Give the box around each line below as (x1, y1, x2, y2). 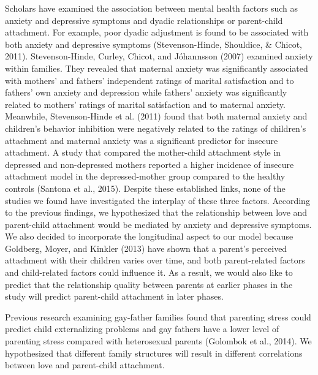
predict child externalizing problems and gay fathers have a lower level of (5, 322, 279, 335)
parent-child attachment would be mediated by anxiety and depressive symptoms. (5, 218, 312, 230)
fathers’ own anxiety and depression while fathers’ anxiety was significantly (5, 86, 287, 99)
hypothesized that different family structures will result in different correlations (5, 346, 303, 359)
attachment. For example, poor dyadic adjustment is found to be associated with (5, 26, 309, 39)
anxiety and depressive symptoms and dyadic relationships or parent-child (5, 13, 283, 26)
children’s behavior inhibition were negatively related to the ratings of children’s (5, 121, 306, 134)
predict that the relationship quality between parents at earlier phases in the (5, 278, 293, 290)
